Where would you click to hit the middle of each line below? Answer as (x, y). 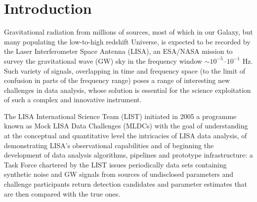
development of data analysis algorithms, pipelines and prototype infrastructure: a (128, 155)
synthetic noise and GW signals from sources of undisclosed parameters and (119, 174)
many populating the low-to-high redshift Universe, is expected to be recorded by (127, 41)
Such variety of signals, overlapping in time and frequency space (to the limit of (125, 70)
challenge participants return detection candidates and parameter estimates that (126, 184)
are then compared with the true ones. (62, 193)
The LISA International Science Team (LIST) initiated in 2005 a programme (120, 116)
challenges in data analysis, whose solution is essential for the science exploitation (128, 90)
